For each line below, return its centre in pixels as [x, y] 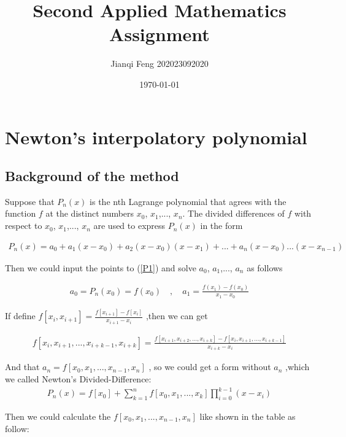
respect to [24, 226]
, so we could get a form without [210, 367]
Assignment [160, 34]
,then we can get [177, 316]
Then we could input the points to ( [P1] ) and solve [101, 267]
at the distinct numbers [90, 213]
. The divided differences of [233, 213]
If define [20, 316]
